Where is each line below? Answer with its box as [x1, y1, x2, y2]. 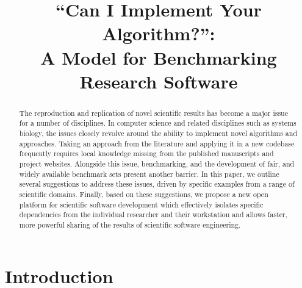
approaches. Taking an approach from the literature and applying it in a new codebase [19, 138, 295, 148]
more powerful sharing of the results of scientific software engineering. [19, 219, 241, 229]
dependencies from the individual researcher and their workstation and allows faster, [19, 209, 288, 220]
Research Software [79, 68, 238, 93]
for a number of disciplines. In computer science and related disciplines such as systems [19, 118, 297, 128]
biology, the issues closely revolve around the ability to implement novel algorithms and [19, 128, 298, 139]
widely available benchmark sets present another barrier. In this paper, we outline [19, 168, 279, 179]
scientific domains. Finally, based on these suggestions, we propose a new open [19, 189, 268, 199]
